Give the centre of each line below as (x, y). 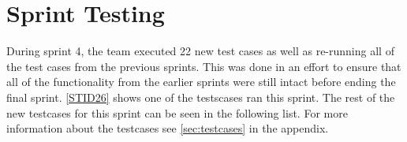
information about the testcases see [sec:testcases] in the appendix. (168, 128)
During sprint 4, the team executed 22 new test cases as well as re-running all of (200, 51)
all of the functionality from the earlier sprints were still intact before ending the (201, 82)
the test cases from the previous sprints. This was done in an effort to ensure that (204, 66)
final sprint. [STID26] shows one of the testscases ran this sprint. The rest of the (201, 97)
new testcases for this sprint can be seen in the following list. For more (177, 112)
